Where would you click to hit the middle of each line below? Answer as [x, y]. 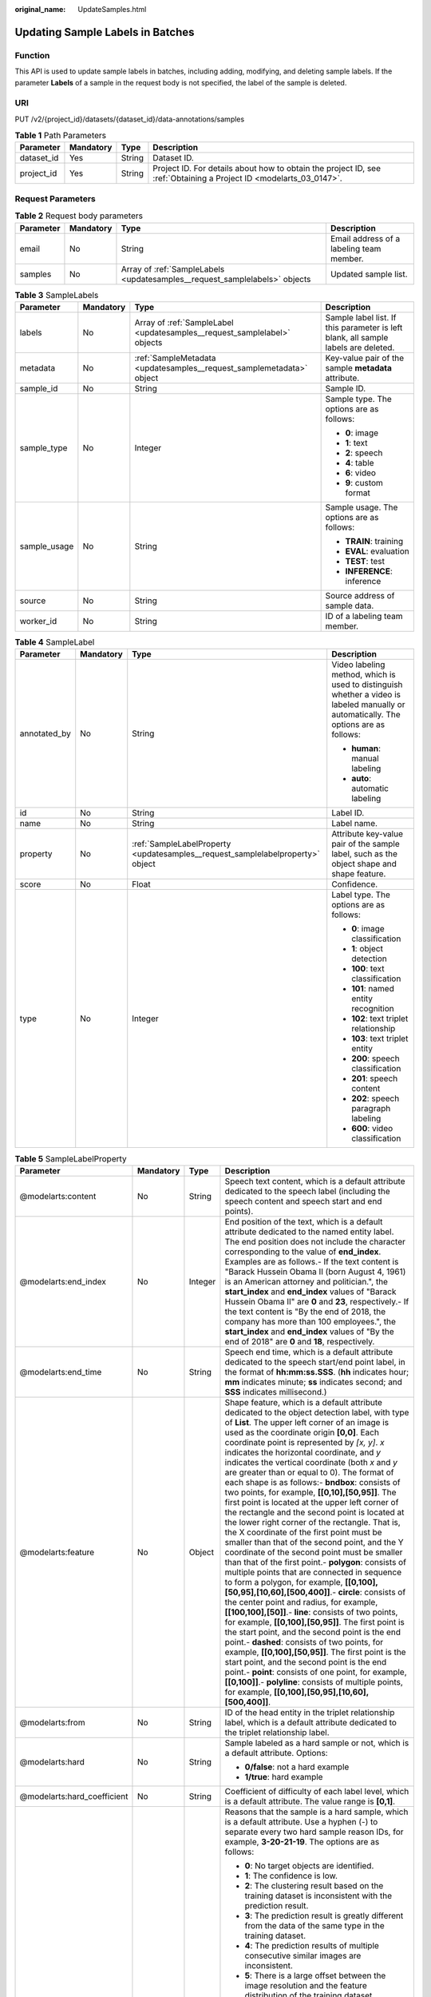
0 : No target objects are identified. [309, 1865]
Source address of [360, 595]
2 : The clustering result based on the [314, 1885]
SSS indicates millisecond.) [276, 1392]
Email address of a [365, 238]
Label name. [355, 824]
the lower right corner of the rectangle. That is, [312, 1522]
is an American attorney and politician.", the [306, 1281]
